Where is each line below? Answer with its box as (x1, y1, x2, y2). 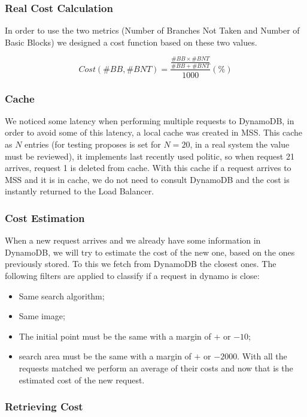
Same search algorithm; (19, 289, 105, 302)
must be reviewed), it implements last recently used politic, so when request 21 (5, 149, 294, 162)
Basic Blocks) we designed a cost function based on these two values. (5, 35, 257, 48)
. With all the (237, 350, 287, 362)
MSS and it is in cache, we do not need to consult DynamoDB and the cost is (5, 173, 290, 185)
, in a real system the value (190, 137, 290, 150)
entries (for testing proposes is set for (25, 137, 161, 150)
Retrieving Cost (5, 399, 83, 414)
